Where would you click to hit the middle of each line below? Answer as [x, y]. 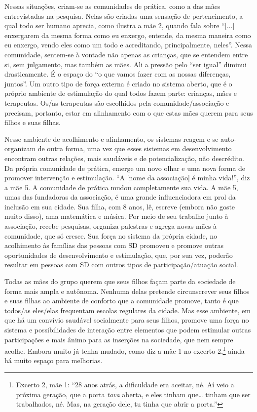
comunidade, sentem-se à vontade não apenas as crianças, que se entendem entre [126, 54]
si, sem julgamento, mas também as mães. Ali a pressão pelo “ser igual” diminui [126, 64]
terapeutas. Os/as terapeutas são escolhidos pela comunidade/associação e [117, 103]
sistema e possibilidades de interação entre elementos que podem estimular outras [128, 330]
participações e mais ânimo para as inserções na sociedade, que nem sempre [119, 339]
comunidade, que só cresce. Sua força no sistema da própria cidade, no [111, 235]
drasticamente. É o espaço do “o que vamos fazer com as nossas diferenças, [118, 74]
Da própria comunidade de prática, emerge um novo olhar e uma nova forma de [125, 168]
